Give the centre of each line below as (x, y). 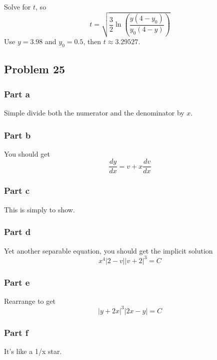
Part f (16, 332)
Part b (17, 135)
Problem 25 (35, 69)
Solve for (17, 7)
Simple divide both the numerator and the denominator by (94, 112)
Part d (17, 232)
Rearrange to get (30, 301)
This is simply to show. (39, 209)
